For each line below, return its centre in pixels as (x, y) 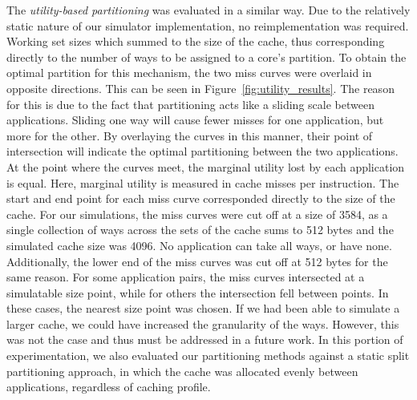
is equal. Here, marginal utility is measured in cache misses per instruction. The (203, 182)
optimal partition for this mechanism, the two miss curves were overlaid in (189, 73)
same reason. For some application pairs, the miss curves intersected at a (186, 277)
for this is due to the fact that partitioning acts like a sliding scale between (190, 104)
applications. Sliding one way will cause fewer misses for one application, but (195, 120)
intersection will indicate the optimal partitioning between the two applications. (202, 151)
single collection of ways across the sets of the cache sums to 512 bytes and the (200, 230)
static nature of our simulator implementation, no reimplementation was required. (208, 25)
